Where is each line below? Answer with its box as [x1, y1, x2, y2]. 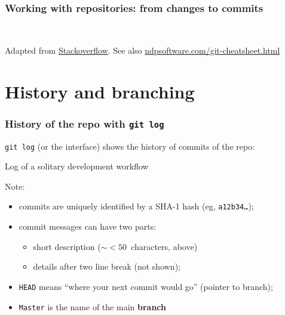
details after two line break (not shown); [33, 260, 180, 273]
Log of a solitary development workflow [5, 160, 149, 172]
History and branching [5, 79, 195, 103]
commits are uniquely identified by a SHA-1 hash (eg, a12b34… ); [19, 200, 254, 212]
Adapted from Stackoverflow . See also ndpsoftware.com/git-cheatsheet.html [5, 44, 280, 56]
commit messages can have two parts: [19, 220, 157, 233]
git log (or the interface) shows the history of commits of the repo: [5, 140, 255, 152]
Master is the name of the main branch [19, 300, 166, 313]
